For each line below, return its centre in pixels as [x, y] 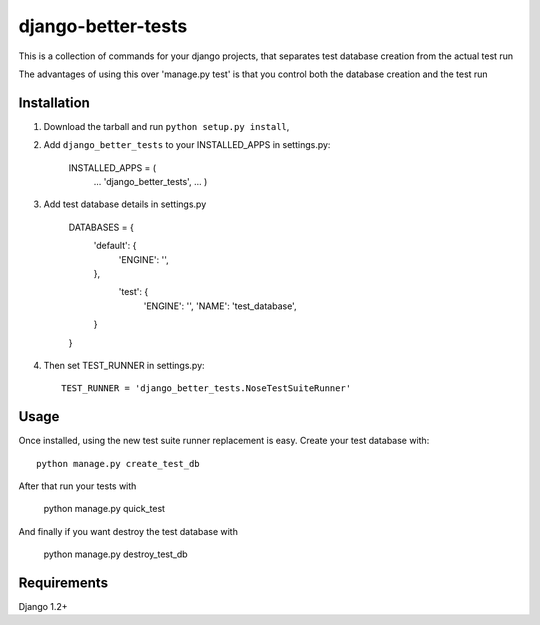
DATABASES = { [101, 227]
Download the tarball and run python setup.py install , [166, 126]
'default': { [115, 246]
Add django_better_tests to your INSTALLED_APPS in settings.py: [187, 145]
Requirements [63, 582]
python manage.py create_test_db [118, 463]
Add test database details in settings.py [125, 204]
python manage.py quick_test [104, 509]
